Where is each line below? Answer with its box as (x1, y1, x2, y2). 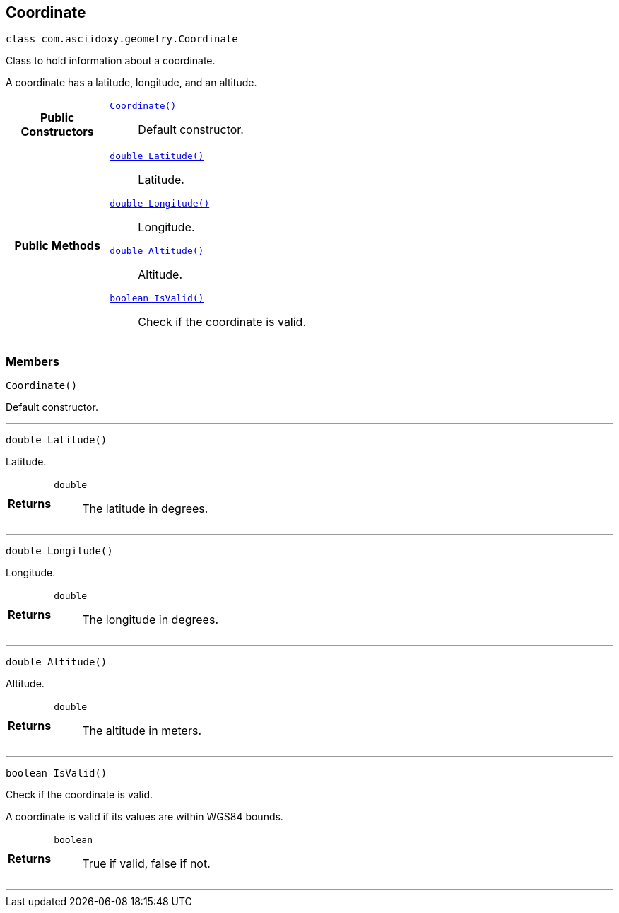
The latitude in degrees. (82, 501, 208, 516)
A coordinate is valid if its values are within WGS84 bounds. (6, 810, 283, 823)
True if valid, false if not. (82, 856, 211, 871)
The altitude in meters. (82, 723, 202, 738)
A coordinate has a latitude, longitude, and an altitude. (6, 76, 257, 89)
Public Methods (14, 238, 100, 253)
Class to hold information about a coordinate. (6, 54, 216, 67)
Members (6, 354, 59, 368)
